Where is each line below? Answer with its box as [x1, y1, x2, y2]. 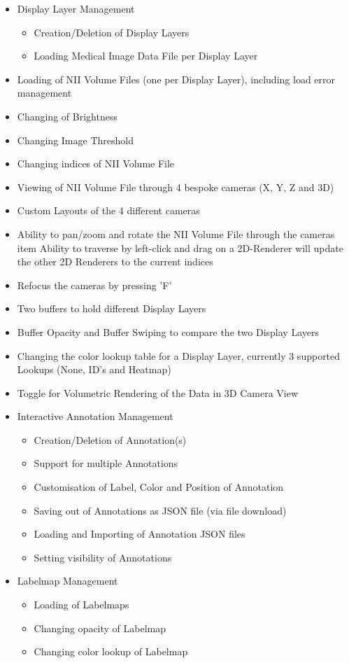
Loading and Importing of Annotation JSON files [34, 526, 245, 541]
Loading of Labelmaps [34, 597, 129, 612]
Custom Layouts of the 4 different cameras [17, 203, 200, 218]
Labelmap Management [17, 573, 118, 588]
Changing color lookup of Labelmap [34, 644, 188, 659]
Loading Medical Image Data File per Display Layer [34, 48, 258, 63]
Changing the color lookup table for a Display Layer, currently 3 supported [17, 348, 341, 363]
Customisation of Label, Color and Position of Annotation [34, 480, 284, 494]
